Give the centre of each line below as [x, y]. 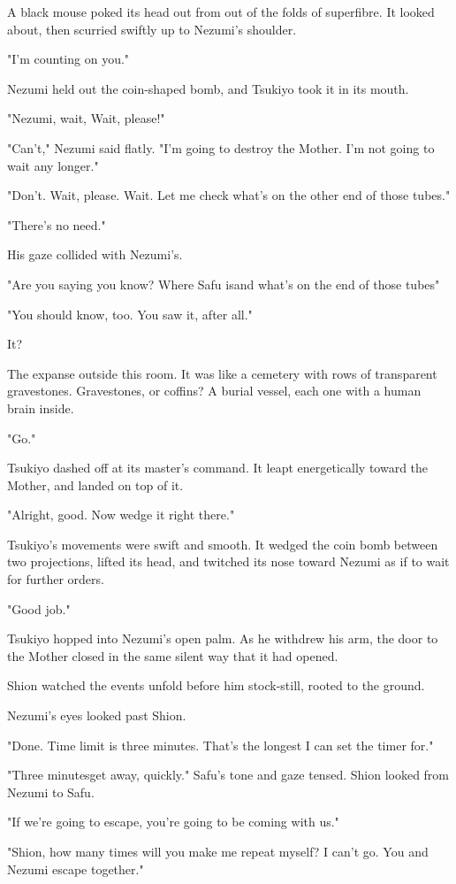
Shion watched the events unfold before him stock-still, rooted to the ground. [216, 685]
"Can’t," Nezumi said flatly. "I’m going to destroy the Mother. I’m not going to [221, 147]
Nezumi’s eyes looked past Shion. [97, 715]
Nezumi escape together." [76, 869]
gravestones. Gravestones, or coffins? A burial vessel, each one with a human [214, 391]
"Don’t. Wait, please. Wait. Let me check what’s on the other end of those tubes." [229, 195]
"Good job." [39, 608]
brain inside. [41, 407]
